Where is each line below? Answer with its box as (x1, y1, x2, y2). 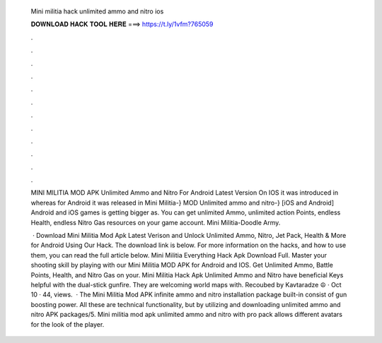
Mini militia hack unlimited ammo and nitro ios (30, 7, 164, 16)
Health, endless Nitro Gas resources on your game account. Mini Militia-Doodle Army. (30, 218, 281, 227)
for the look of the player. (30, 320, 105, 328)
